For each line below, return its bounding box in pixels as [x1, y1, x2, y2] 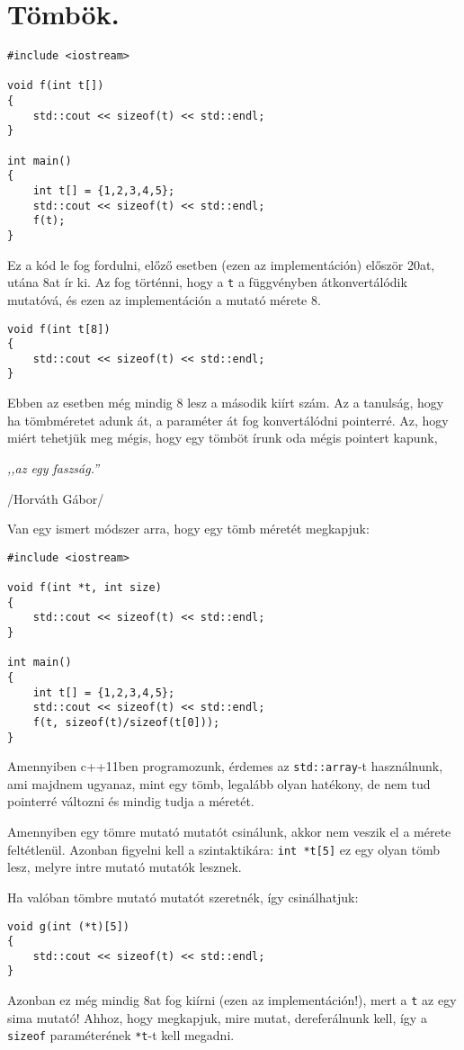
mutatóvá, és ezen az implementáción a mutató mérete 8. [7, 290, 321, 309]
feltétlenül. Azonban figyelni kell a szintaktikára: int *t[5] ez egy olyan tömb [7, 839, 441, 858]
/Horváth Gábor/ [7, 489, 104, 507]
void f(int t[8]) [7, 322, 111, 336]
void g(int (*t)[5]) [7, 920, 130, 933]
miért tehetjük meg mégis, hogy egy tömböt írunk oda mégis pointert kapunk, [7, 428, 438, 447]
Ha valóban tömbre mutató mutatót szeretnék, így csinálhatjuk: [7, 887, 359, 906]
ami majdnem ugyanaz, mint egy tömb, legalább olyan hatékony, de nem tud [7, 774, 431, 793]
